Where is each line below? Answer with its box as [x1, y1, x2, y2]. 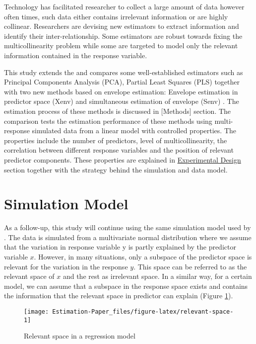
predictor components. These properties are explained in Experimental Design [4, 154, 241, 165]
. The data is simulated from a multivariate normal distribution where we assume [4, 232, 252, 242]
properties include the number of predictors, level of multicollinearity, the [4, 135, 227, 145]
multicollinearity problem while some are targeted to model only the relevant [4, 40, 238, 51]
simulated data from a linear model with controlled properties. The [32, 125, 236, 136]
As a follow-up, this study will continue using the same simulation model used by [4, 222, 251, 233]
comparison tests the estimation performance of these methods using [4, 115, 212, 126]
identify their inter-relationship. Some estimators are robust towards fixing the [4, 30, 243, 41]
